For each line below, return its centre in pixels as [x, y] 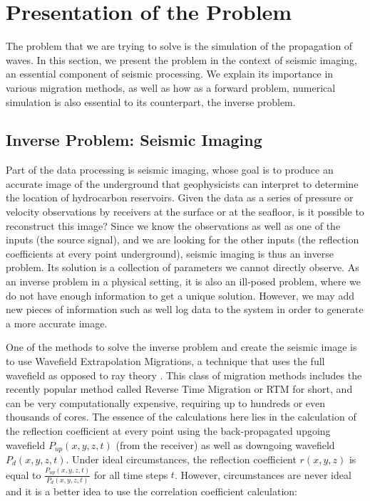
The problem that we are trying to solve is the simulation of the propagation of [179, 46]
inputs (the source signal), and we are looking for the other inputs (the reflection [183, 239]
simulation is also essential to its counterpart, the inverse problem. [151, 101]
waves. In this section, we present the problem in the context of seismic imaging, [181, 59]
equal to [24, 474]
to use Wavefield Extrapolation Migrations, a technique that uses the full [165, 361]
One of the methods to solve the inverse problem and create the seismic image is [181, 347]
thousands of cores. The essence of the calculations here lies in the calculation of [181, 417]
